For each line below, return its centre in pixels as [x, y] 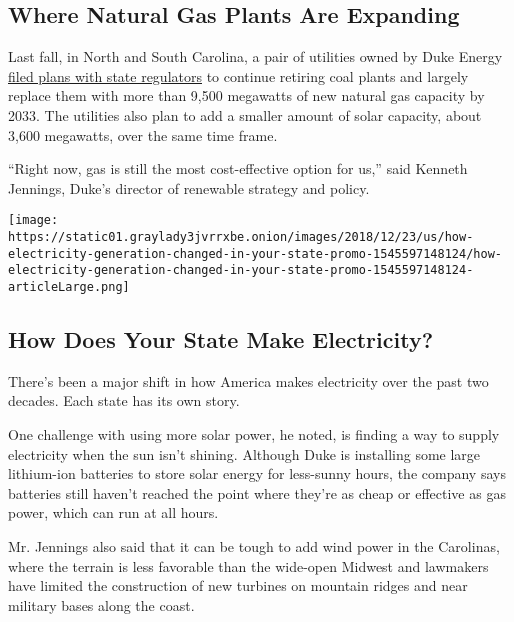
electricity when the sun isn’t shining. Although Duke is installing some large [244, 453]
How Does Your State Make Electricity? [221, 339]
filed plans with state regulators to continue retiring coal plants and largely [238, 75]
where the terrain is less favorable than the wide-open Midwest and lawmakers [248, 565]
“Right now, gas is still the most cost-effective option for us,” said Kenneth [238, 168]
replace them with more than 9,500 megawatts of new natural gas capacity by [246, 95]
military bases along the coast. [101, 604]
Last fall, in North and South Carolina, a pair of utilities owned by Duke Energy [255, 56]
